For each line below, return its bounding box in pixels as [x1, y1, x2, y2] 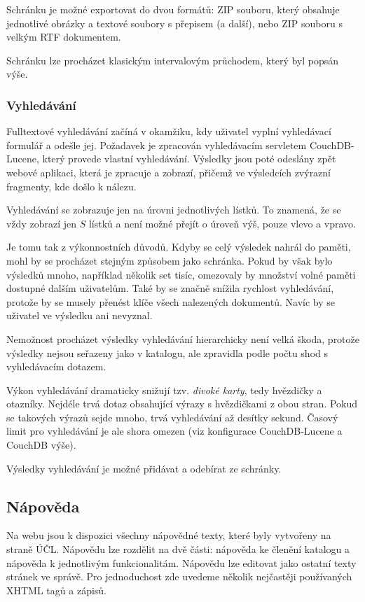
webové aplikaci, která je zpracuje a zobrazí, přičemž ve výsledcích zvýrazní [6, 164, 331, 179]
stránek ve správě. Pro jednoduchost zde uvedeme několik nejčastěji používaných [6, 569, 352, 584]
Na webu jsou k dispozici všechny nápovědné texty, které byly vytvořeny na [6, 528, 331, 542]
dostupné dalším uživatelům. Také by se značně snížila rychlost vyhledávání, [6, 281, 334, 295]
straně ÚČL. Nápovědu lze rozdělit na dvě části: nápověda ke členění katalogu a [6, 542, 350, 556]
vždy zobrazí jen [6, 216, 76, 230]
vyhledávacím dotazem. [6, 359, 106, 374]
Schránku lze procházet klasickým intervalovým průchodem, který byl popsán [6, 52, 339, 67]
